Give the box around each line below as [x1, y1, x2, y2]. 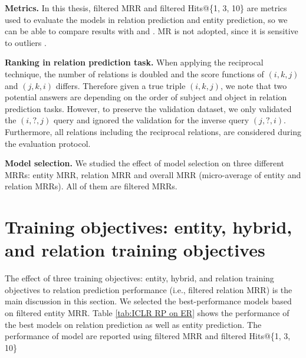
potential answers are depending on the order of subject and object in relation [5, 91, 287, 103]
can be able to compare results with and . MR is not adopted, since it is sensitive [5, 25, 298, 37]
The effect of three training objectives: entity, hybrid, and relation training [5, 272, 274, 284]
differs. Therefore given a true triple [55, 79, 186, 91]
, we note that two [220, 79, 287, 91]
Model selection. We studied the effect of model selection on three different [5, 157, 284, 169]
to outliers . [5, 36, 47, 48]
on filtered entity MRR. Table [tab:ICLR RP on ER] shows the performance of [5, 307, 289, 318]
